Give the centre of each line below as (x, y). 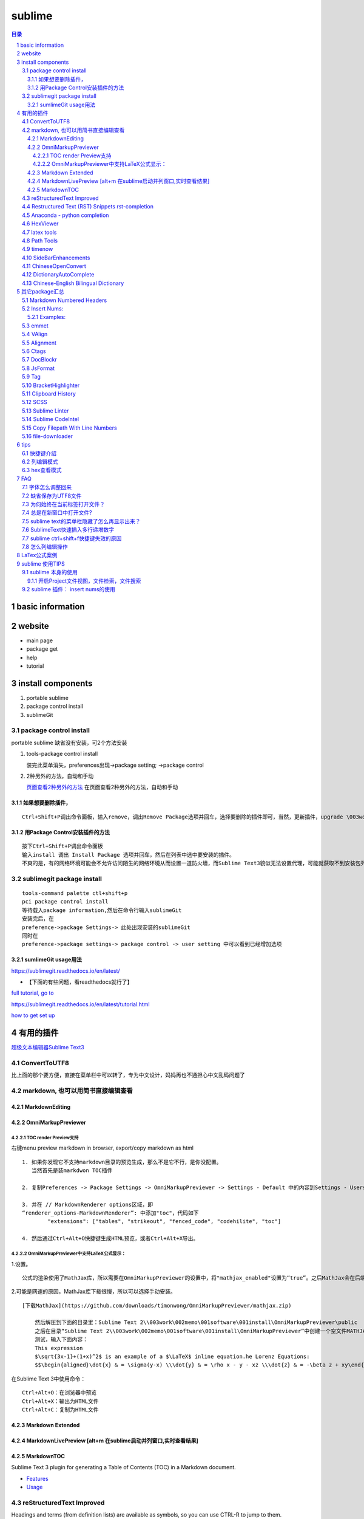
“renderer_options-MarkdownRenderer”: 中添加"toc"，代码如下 (111, 1213)
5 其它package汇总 (41, 292)
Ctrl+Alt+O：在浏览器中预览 (59, 1393)
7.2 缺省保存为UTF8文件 (52, 496)
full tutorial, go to (32, 993)
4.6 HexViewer (40, 224)
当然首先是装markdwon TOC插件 (72, 1171)
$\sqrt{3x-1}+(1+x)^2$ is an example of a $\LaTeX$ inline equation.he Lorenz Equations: (172, 1357)
